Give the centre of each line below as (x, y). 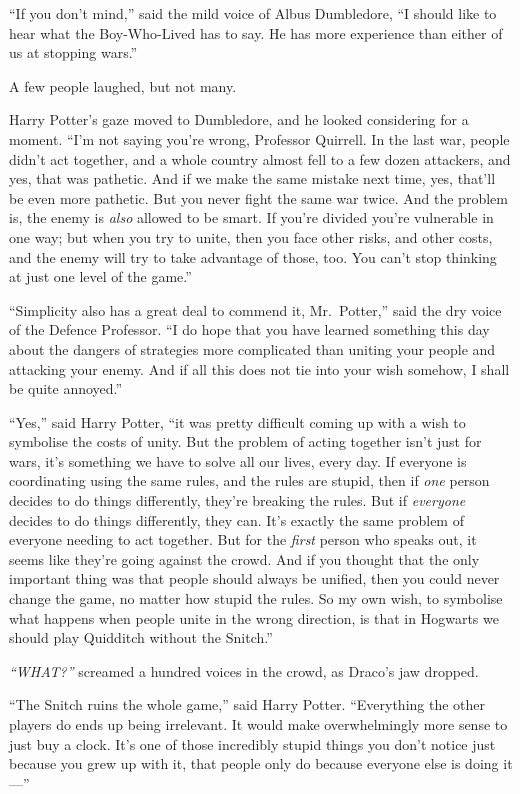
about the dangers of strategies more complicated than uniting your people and (252, 348)
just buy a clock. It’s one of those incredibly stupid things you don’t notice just (252, 743)
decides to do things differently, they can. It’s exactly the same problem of (236, 519)
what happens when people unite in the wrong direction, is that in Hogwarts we (254, 617)
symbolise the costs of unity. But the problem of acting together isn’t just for (245, 441)
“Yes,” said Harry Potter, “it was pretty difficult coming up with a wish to (237, 421)
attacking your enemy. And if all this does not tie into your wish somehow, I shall (259, 368)
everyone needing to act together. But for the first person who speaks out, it (243, 539)
